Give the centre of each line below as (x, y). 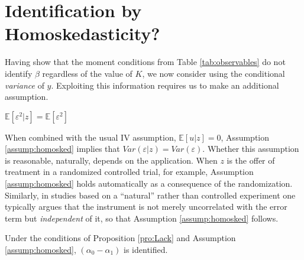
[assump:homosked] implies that (62, 149)
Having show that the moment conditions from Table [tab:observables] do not (145, 62)
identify (19, 73)
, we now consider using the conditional (214, 73)
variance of (25, 85)
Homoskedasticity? (83, 33)
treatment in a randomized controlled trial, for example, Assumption (129, 172)
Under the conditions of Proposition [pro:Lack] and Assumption (120, 238)
